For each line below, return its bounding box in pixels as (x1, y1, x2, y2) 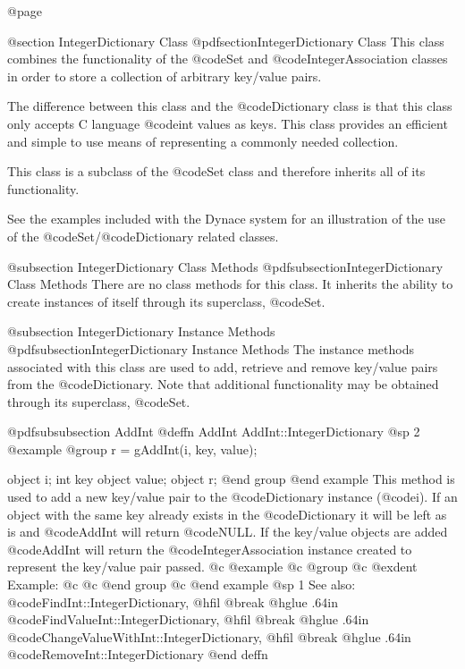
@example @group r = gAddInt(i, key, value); (7, 439, 258, 458)
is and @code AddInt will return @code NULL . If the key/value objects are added (7, 522, 448, 541)
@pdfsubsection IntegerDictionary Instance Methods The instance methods (7, 339, 414, 358)
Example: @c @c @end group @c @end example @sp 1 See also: (7, 575, 356, 594)
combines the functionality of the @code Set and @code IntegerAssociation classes (7, 49, 448, 68)
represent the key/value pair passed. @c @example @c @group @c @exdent (7, 557, 418, 576)
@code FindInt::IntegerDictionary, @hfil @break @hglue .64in (7, 592, 339, 611)
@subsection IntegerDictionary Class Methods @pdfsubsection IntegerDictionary (7, 257, 444, 275)
